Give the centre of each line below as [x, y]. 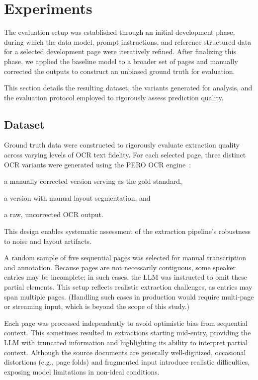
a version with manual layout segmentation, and [77, 197]
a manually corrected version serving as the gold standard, [93, 181]
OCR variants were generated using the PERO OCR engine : [98, 164]
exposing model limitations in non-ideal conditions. [82, 371]
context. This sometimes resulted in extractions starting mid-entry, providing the [128, 333]
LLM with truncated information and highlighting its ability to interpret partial [126, 342]
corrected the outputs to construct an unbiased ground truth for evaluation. [120, 71]
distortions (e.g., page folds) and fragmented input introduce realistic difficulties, [127, 362]
